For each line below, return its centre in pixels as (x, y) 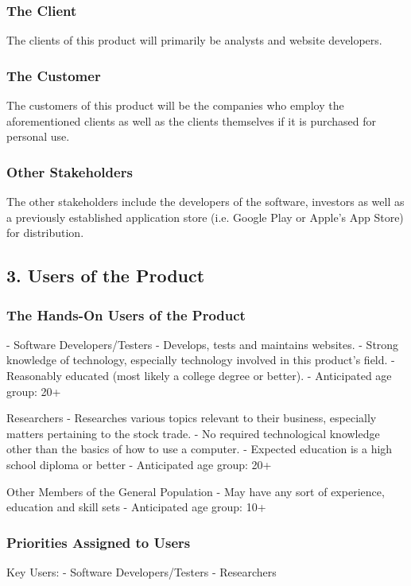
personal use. (38, 136)
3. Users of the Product (106, 276)
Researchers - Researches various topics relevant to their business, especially (192, 418)
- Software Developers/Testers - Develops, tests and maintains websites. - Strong (203, 344)
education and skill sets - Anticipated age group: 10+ (136, 507)
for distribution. (45, 233)
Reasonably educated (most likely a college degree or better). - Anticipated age (199, 375)
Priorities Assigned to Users (99, 542)
